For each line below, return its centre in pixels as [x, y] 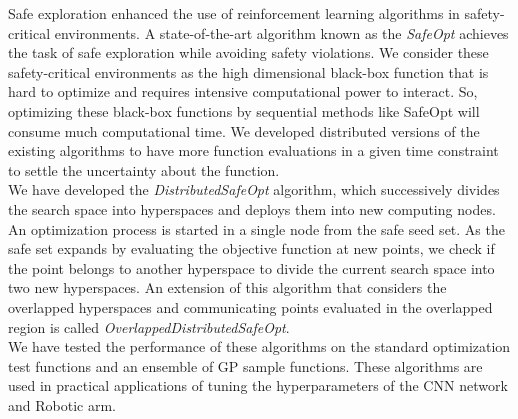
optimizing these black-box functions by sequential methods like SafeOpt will [244, 110]
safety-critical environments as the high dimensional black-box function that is [248, 71]
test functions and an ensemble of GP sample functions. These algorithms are [245, 365]
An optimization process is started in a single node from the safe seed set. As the [256, 228]
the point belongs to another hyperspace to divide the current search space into [251, 267]
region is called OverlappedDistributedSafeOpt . [149, 326]
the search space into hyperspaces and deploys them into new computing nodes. [252, 208]
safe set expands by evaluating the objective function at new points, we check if [251, 248]
